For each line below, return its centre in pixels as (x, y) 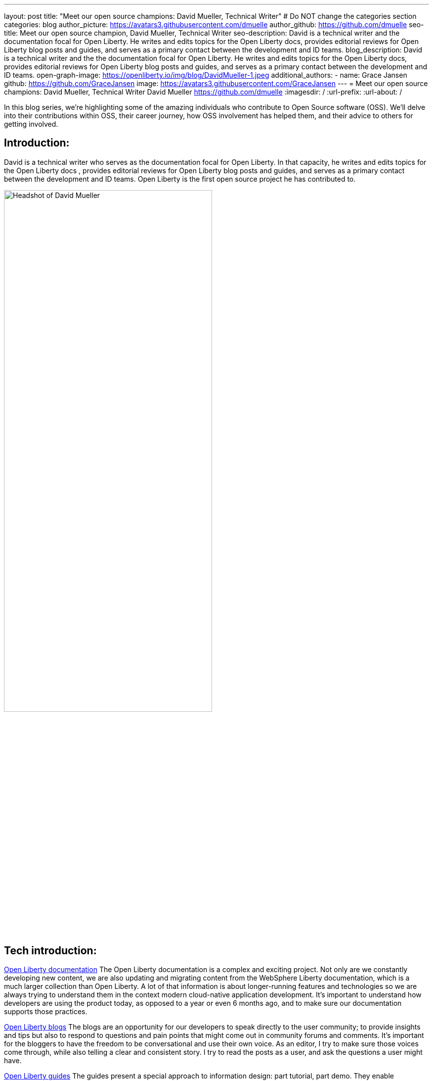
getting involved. (31, 124)
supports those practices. (46, 1012)
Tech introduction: (50, 950)
